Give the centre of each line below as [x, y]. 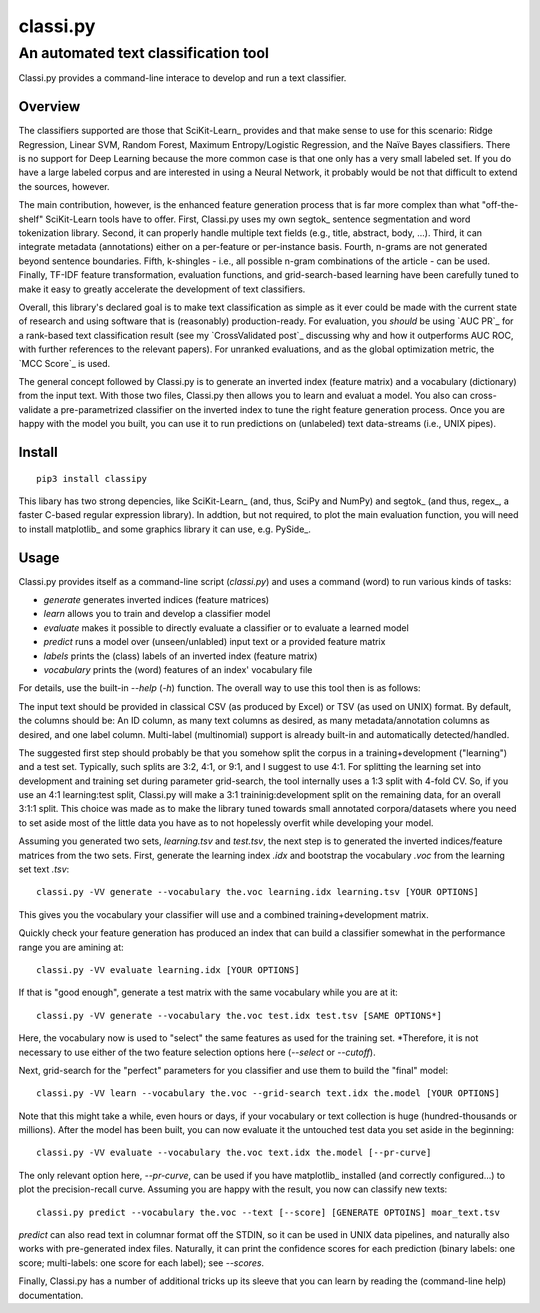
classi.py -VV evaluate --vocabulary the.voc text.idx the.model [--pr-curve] [234, 1153]
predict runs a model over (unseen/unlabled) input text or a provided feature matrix [214, 642]
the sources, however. [64, 186]
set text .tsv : [44, 869]
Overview [49, 106]
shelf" [31, 219]
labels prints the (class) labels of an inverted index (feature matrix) [180, 656]
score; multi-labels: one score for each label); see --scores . [141, 1262]
